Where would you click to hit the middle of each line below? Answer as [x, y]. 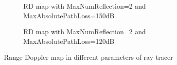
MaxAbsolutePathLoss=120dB [69, 41]
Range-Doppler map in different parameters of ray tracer [88, 57]
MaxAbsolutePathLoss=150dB [69, 15]
